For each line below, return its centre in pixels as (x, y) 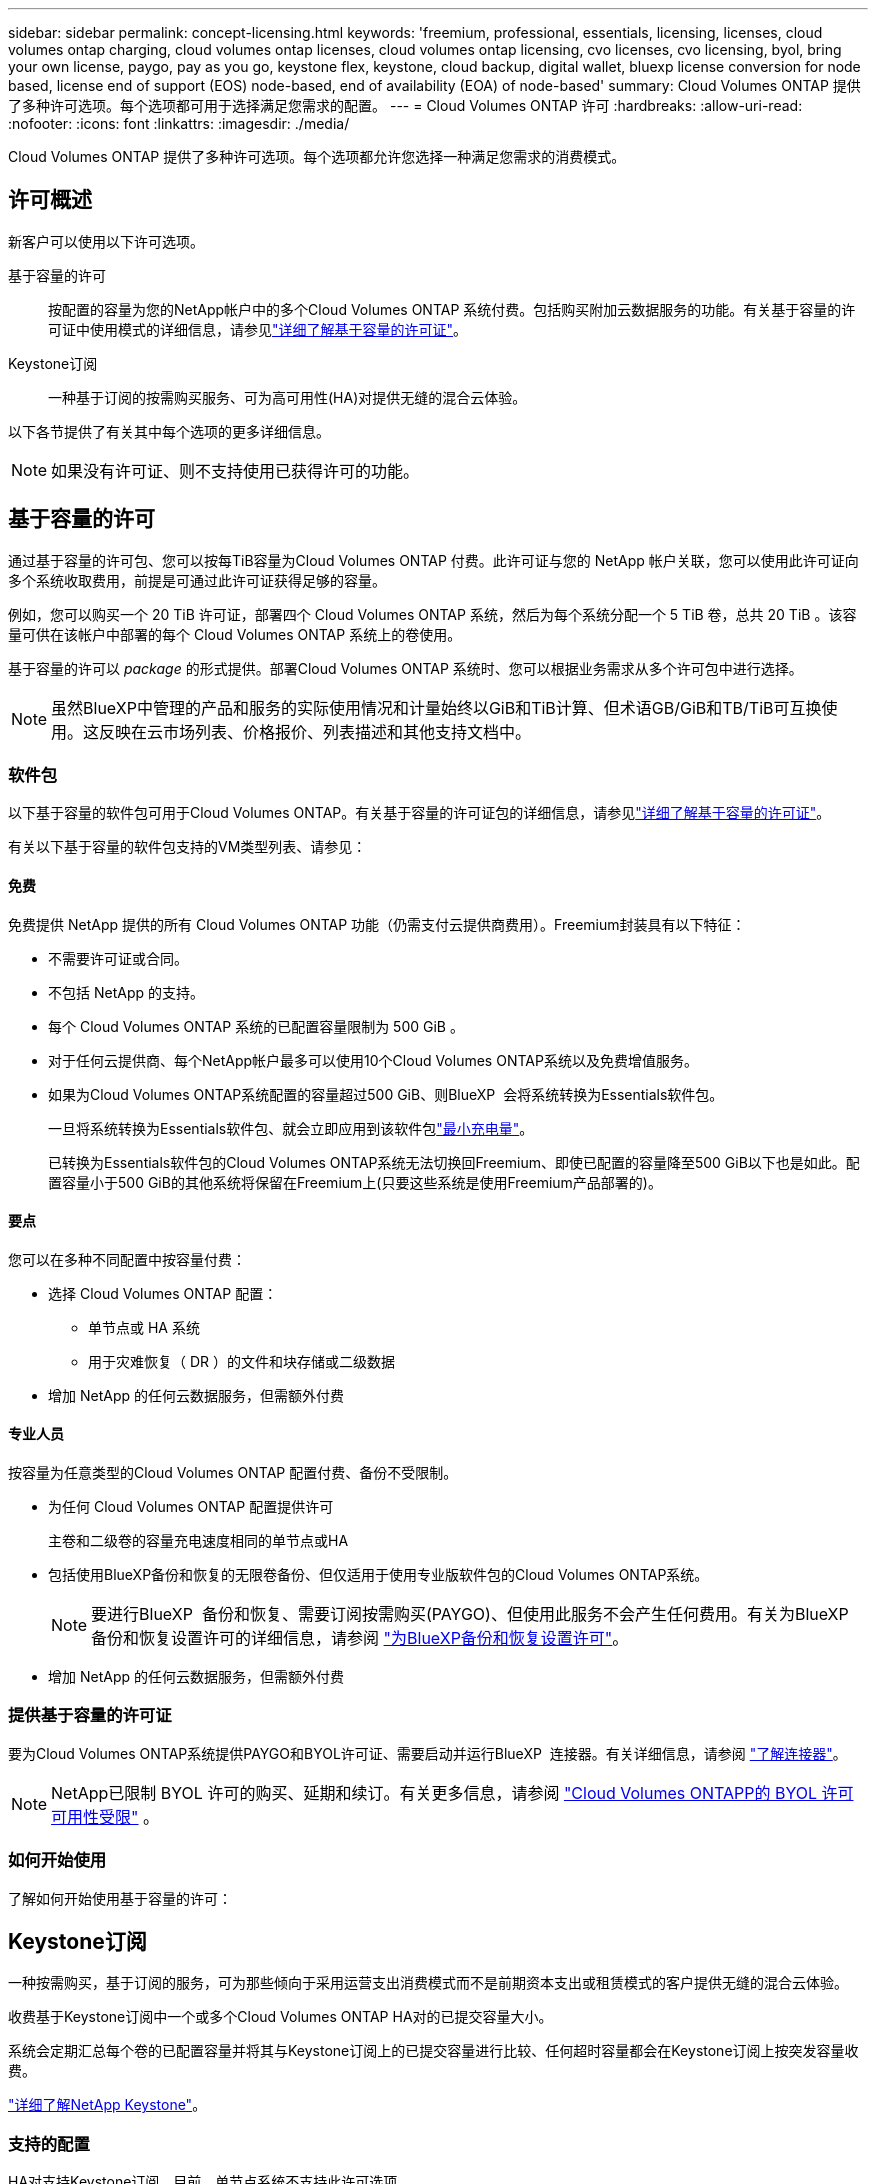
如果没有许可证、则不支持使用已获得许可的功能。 (235, 470)
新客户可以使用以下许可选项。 (106, 241)
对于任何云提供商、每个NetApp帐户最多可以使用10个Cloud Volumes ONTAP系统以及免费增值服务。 (373, 1060)
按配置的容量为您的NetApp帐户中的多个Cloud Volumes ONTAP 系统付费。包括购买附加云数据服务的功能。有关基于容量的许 (452, 309)
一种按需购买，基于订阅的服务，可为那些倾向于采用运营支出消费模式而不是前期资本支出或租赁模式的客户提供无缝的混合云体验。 (428, 1983)
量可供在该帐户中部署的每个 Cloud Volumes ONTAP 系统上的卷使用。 (235, 634)
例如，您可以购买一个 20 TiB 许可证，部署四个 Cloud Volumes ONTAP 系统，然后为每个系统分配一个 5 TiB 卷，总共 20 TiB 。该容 (432, 614)
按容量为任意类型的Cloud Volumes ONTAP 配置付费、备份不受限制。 (233, 1473)
